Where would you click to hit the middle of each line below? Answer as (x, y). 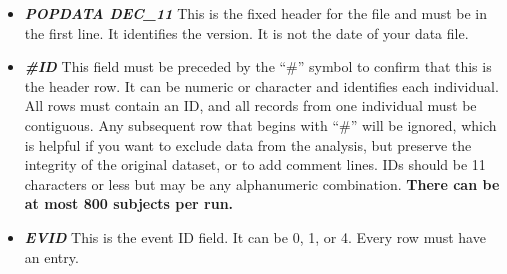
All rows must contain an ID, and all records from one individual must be (250, 105)
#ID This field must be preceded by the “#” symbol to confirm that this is (258, 66)
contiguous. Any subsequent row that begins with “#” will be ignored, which (260, 124)
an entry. (51, 256)
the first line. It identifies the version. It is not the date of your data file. (246, 32)
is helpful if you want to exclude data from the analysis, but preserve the (248, 144)
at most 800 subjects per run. (129, 203)
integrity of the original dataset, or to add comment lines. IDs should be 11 (255, 164)
